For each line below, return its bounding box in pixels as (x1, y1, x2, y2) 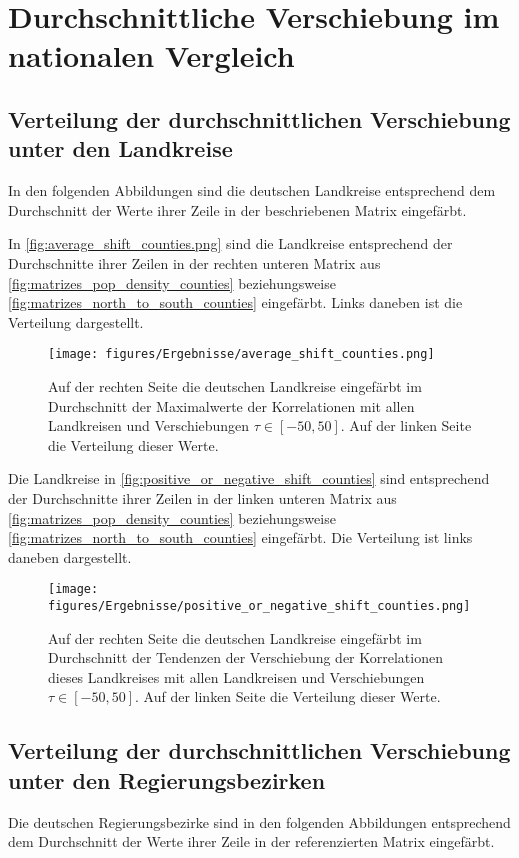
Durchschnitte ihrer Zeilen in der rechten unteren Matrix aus (8, 252, 381, 273)
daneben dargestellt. (8, 546, 132, 567)
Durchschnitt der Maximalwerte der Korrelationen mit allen (48, 395, 415, 416)
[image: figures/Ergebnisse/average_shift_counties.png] (48, 347, 435, 362)
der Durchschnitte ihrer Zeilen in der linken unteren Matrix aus (8, 487, 397, 508)
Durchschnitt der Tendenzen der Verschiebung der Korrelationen (48, 647, 443, 668)
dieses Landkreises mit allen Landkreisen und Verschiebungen (48, 666, 425, 687)
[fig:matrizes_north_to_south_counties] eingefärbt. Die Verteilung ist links (8, 527, 473, 548)
